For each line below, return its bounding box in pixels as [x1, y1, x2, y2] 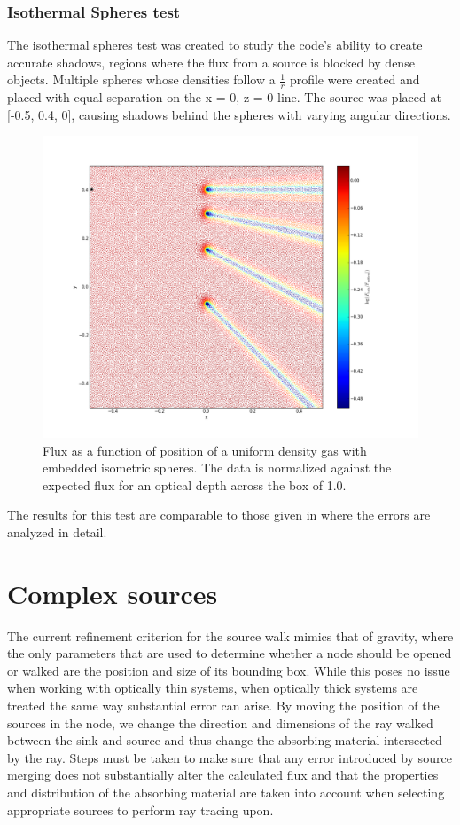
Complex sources [7, 575, 218, 611]
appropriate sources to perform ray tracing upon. [7, 800, 274, 819]
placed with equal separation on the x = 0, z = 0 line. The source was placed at [7, 88, 441, 107]
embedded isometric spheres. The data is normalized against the [43, 458, 392, 477]
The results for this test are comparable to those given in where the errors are [7, 505, 431, 524]
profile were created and [289, 70, 420, 89]
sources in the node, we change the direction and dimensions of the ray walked [7, 713, 433, 732]
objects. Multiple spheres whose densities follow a [7, 70, 276, 89]
